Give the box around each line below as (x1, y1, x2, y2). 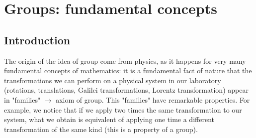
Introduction (4, 32, 71, 47)
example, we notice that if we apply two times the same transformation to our (4, 104, 242, 115)
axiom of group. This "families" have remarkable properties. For (56, 94, 250, 105)
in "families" (4, 94, 41, 105)
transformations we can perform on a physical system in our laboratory (4, 75, 221, 85)
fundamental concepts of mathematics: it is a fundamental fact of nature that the (4, 65, 252, 76)
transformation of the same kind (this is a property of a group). (4, 124, 198, 134)
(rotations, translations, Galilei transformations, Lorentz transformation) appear (4, 85, 249, 95)
